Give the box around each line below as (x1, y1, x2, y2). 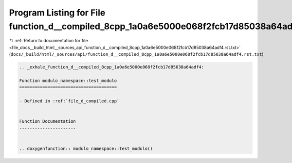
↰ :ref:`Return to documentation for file (9, 38, 88, 44)
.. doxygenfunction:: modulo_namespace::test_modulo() (19, 146, 153, 151)
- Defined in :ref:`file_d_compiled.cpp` (19, 98, 120, 104)
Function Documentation (19, 119, 76, 124)
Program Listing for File (9, 7, 106, 18)
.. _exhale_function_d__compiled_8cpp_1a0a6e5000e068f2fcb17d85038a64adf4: (19, 65, 204, 70)
